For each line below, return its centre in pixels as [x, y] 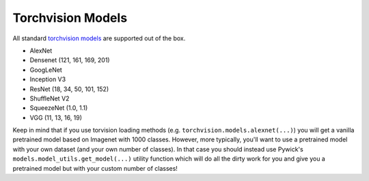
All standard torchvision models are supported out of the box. [99, 38]
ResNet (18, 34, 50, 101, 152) [69, 89]
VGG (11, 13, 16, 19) [56, 117]
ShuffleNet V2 [50, 98]
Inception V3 [48, 79]
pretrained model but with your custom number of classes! [95, 168]
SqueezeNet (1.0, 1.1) [59, 108]
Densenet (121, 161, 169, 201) [70, 60]
